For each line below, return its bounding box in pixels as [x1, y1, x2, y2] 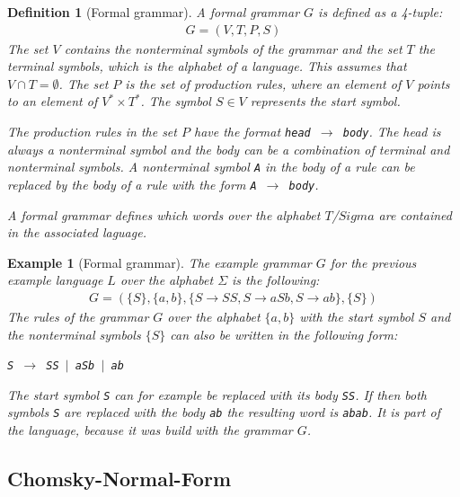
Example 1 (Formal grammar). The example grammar [7, 253, 312, 271]
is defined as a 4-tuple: [318, 3, 443, 21]
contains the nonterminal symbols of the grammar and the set [64, 39, 402, 58]
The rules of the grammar [7, 306, 149, 325]
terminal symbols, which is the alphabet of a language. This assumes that [7, 57, 407, 75]
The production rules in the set [7, 122, 177, 140]
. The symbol [140, 92, 211, 111]
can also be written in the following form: [170, 324, 398, 343]
